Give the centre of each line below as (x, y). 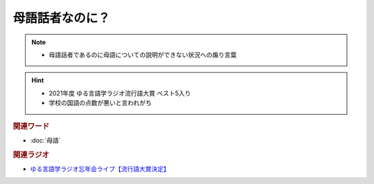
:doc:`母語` (46, 140)
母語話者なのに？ (62, 18)
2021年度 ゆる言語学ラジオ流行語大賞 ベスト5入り (120, 93)
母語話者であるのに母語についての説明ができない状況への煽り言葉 (143, 55)
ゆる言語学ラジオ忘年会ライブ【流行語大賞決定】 (100, 169)
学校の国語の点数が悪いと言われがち (100, 103)
